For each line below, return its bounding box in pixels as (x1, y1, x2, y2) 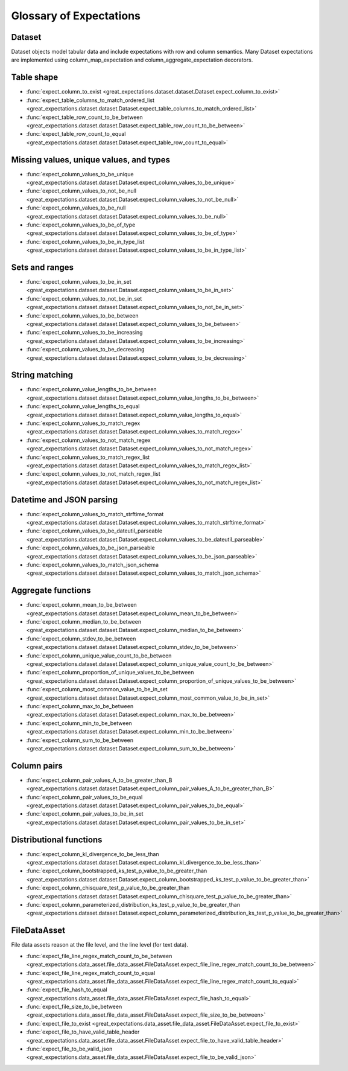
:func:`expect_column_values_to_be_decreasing (26, 346, 145, 353)
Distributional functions (11, 834, 103, 845)
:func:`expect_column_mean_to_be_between (26, 601, 137, 609)
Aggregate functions (11, 586, 91, 596)
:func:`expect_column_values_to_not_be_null (26, 187, 137, 194)
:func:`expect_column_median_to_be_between (26, 618, 142, 625)
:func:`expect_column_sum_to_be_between (26, 737, 134, 744)
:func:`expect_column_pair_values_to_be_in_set (26, 810, 144, 817)
